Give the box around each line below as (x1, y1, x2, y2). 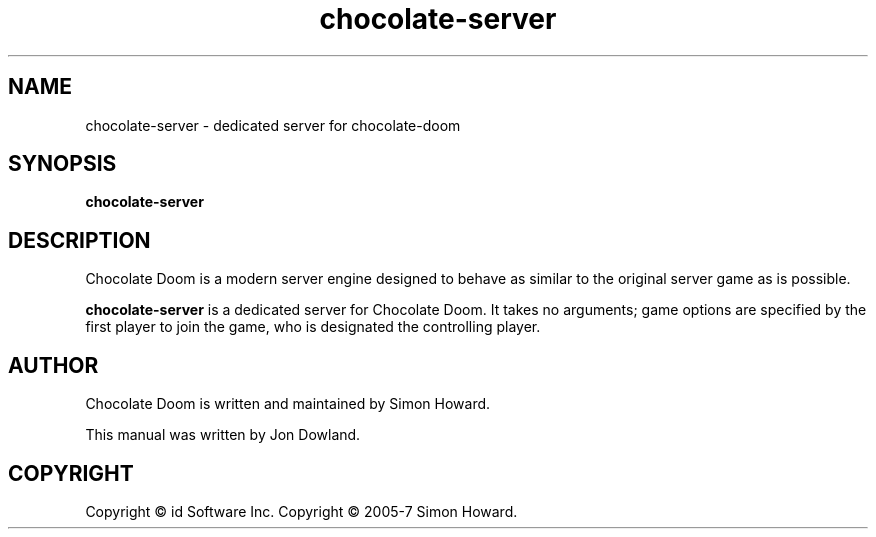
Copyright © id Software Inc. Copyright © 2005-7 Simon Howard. (85, 502, 518, 520)
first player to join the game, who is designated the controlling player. (85, 318, 541, 336)
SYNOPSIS (8, 151, 117, 177)
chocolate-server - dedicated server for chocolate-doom (85, 116, 461, 134)
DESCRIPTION (8, 227, 151, 253)
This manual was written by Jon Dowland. (85, 426, 361, 444)
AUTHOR (8, 352, 99, 378)
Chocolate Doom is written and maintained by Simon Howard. (85, 395, 491, 413)
